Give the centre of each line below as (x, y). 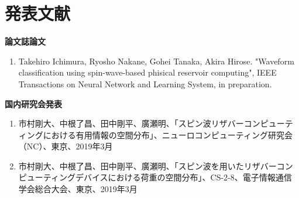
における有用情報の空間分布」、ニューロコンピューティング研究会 (168, 134)
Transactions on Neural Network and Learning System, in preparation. (145, 83)
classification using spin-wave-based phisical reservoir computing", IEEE (147, 72)
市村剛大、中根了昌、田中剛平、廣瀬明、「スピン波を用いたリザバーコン (156, 165)
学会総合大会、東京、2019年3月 (78, 189)
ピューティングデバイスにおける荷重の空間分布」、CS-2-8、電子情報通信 (155, 177)
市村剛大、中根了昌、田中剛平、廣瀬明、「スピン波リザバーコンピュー (152, 123)
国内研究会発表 (33, 103)
